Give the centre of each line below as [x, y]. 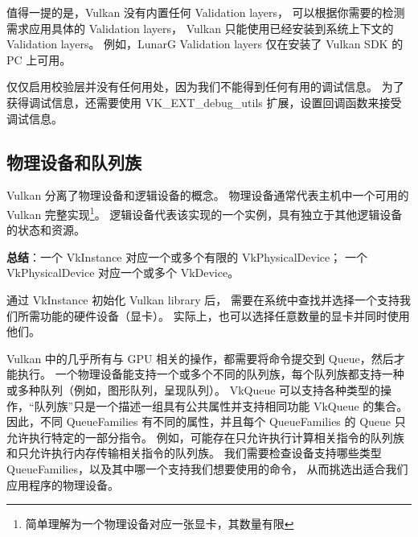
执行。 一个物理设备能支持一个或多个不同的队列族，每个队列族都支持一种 [211, 374]
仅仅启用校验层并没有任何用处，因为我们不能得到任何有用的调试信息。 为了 [205, 87]
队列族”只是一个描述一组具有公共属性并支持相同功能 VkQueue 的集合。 [221, 405]
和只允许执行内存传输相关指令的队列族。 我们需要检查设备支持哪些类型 [194, 453]
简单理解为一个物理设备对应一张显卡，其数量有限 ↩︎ [160, 524]
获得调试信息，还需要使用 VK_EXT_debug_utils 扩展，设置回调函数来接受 [204, 102]
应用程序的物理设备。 [63, 484]
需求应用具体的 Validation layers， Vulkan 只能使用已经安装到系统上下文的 [200, 28]
